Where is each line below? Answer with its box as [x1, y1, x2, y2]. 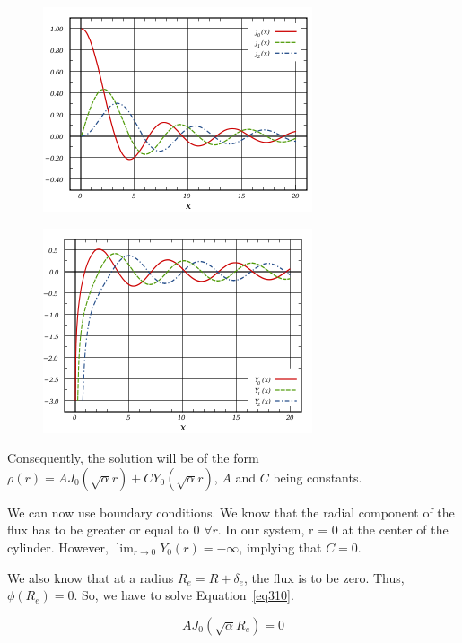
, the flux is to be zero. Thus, [243, 568, 405, 587]
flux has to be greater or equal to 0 [7, 520, 200, 539]
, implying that [239, 537, 322, 556]
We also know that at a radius [7, 568, 174, 587]
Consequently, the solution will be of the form [7, 448, 259, 467]
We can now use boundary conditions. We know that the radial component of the [7, 502, 455, 521]
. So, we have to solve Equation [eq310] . [74, 586, 294, 604]
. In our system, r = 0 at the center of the [217, 520, 449, 539]
